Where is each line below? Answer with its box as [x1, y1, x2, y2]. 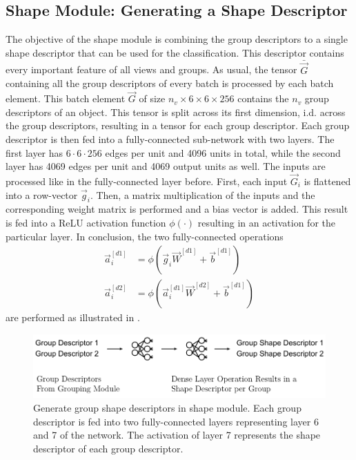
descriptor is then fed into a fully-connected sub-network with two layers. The [6, 132, 335, 146]
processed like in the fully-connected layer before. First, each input [6, 174, 288, 189]
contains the [237, 91, 289, 106]
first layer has [6, 145, 63, 160]
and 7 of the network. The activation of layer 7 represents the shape [33, 428, 321, 442]
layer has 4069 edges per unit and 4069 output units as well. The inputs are [6, 159, 326, 173]
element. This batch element [6, 91, 126, 106]
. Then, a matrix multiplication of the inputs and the [90, 187, 315, 202]
